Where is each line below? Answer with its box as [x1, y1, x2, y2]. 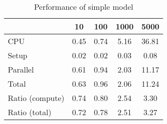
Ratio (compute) [8, 92, 64, 103]
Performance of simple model [34, 1, 133, 12]
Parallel [8, 64, 34, 75]
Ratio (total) [8, 106, 52, 118]
